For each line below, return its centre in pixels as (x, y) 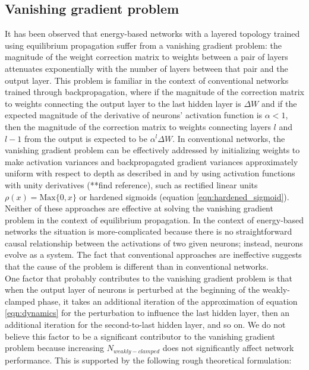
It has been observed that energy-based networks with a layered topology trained (152, 34)
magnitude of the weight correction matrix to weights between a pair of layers (146, 57)
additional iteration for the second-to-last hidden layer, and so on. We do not (145, 325)
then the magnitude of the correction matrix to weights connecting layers (138, 126)
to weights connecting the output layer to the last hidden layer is (123, 103)
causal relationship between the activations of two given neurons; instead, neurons (154, 243)
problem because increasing (55, 348)
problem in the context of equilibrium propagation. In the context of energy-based (154, 219)
